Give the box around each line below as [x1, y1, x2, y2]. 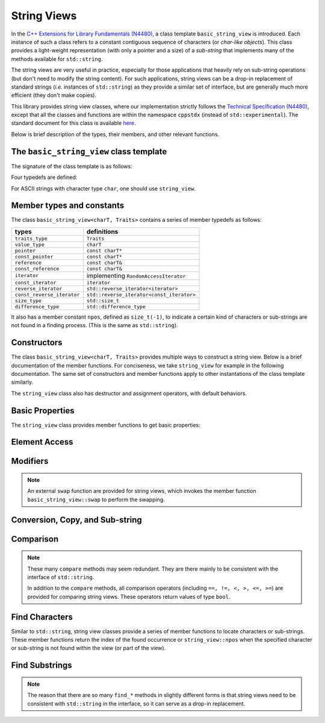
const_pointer [14, 253, 54, 260]
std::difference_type [86, 303, 146, 310]
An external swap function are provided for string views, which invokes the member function [27, 487, 256, 495]
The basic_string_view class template [11, 146, 167, 157]
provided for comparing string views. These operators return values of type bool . [27, 593, 231, 600]
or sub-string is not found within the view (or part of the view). [11, 645, 166, 652]
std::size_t [86, 297, 120, 304]
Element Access [11, 437, 73, 447]
